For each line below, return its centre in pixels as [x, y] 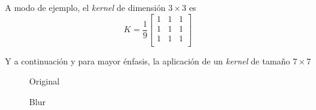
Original [44, 81]
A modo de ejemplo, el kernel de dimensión [85, 7]
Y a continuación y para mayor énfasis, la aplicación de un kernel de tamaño [148, 60]
